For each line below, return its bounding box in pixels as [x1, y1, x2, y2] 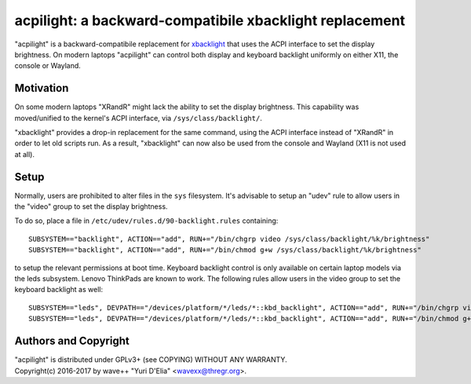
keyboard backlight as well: [14, 285, 104, 294]
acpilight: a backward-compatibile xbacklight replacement [14, 12, 406, 29]
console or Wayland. [14, 61, 82, 71]
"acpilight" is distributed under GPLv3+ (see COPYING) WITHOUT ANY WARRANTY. [14, 355, 287, 364]
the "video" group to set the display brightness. [14, 202, 168, 211]
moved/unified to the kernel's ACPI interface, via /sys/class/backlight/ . [14, 113, 262, 123]
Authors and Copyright [14, 335, 130, 348]
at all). [14, 149, 35, 159]
